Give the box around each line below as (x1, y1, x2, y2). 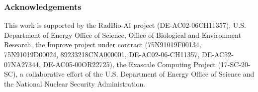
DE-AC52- (202, 49, 234, 59)
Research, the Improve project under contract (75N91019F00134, (4, 39, 201, 50)
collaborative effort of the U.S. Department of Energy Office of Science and (25, 69, 255, 79)
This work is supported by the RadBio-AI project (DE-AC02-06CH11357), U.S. (4, 20, 246, 30)
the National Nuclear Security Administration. (4, 78, 146, 89)
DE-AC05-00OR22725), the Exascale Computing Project (43, 59, 216, 69)
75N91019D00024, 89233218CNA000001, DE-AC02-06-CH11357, (4, 49, 200, 59)
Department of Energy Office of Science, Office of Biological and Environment (4, 29, 241, 40)
